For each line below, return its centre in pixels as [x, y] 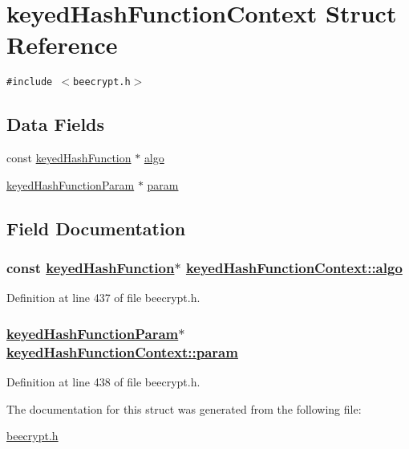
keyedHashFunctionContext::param [122, 351]
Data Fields [56, 124]
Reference [62, 45]
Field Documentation [96, 228]
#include [30, 82]
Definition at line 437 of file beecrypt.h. [103, 298]
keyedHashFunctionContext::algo [294, 268]
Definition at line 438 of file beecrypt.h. [103, 382]
